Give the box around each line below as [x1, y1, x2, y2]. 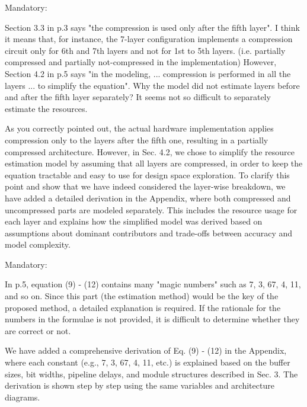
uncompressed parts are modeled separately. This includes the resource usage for [5, 203, 298, 216]
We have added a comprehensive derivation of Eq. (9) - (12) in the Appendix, [5, 344, 287, 357]
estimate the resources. [5, 102, 88, 114]
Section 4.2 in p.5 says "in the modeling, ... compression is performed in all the [5, 67, 291, 79]
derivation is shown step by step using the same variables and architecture [5, 379, 274, 392]
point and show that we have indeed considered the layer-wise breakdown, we [5, 180, 286, 193]
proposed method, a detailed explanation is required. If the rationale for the [5, 301, 281, 313]
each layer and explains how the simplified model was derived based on [5, 215, 263, 227]
